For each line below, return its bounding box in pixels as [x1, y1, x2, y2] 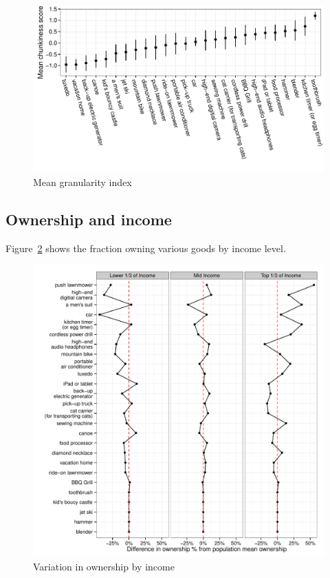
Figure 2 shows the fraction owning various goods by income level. [5, 240, 286, 255]
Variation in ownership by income [33, 559, 175, 573]
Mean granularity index [33, 174, 132, 189]
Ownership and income [5, 208, 172, 229]
